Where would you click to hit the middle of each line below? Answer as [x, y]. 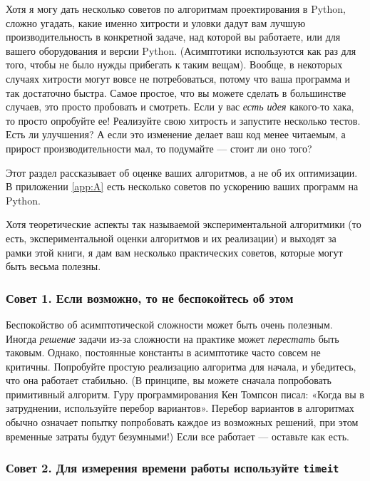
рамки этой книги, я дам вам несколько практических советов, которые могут [174, 252]
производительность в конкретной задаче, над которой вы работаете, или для [173, 37]
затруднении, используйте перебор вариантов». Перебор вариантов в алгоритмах [180, 408]
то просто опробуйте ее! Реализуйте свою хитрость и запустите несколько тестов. [183, 120]
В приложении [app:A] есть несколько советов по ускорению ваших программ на [182, 186]
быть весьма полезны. [53, 266]
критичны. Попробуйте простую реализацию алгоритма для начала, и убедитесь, [181, 366]
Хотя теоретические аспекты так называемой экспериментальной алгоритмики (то [184, 224]
